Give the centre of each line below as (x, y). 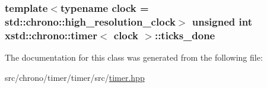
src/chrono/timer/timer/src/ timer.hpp (75, 77)
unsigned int (222, 21)
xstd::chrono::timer (51, 35)
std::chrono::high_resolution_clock (90, 21)
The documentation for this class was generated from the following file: (134, 57)
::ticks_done (185, 35)
